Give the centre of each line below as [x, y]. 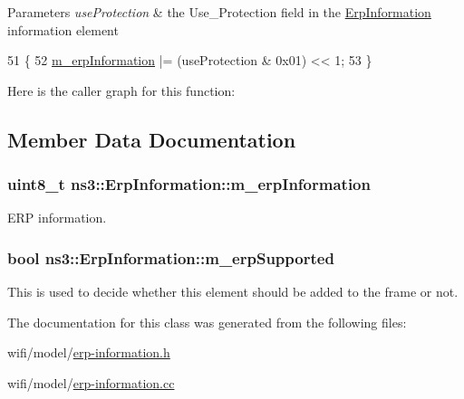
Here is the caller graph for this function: [121, 90]
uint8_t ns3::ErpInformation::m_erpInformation [189, 184]
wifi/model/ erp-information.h [89, 352]
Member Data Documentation [152, 139]
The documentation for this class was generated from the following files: [207, 322]
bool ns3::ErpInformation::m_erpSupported [171, 257]
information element [63, 29]
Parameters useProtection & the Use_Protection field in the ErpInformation [219, 12]
